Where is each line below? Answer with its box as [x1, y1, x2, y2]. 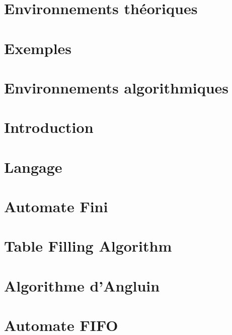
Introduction [4, 117, 94, 137]
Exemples [4, 37, 72, 58]
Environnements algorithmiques [4, 77, 229, 98]
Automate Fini [4, 196, 108, 217]
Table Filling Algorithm [4, 235, 172, 256]
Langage [4, 156, 62, 177]
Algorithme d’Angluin [4, 275, 160, 296]
